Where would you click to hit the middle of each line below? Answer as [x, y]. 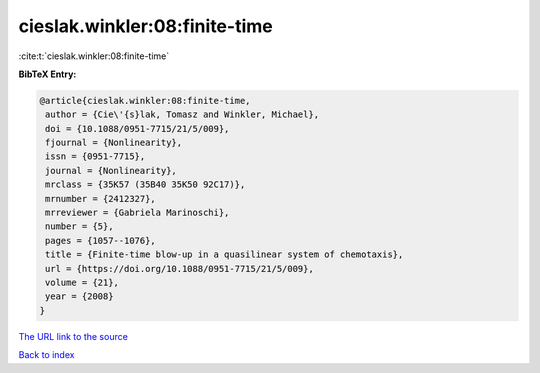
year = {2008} [79, 296]
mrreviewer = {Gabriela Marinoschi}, [137, 213]
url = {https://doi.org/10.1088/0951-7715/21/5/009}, [179, 268]
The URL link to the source [73, 336]
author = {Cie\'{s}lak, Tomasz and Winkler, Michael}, [182, 114]
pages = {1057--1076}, [101, 240]
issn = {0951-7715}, [95, 156]
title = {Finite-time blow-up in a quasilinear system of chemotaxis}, [224, 254]
